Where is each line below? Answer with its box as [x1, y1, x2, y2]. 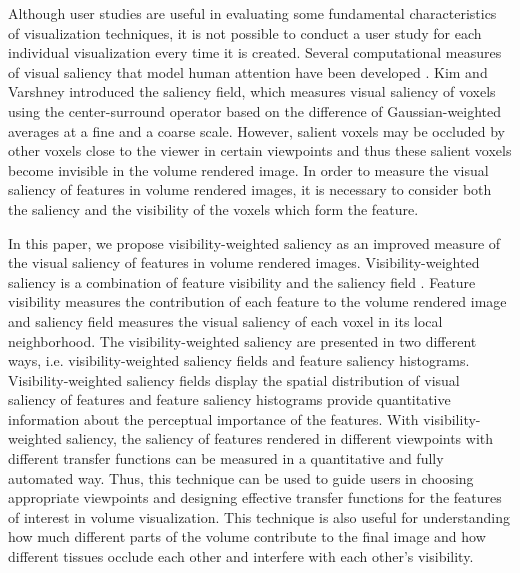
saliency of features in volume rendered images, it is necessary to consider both [8, 179, 492, 200]
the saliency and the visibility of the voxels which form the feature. [8, 198, 419, 219]
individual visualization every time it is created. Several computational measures [8, 42, 502, 63]
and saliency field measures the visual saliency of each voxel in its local [8, 310, 443, 331]
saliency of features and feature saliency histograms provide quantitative [8, 389, 451, 410]
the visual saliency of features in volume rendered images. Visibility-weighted [8, 252, 480, 273]
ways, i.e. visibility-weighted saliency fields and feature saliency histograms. [8, 350, 470, 371]
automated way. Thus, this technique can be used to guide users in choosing [8, 467, 474, 488]
